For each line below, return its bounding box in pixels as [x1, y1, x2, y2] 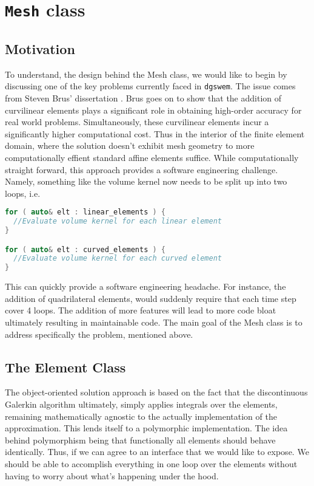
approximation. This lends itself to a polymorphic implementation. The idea [5, 422, 288, 434]
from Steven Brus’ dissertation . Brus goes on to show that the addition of [5, 91, 282, 104]
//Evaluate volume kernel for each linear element [13, 217, 222, 226]
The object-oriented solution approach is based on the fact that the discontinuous [5, 386, 308, 399]
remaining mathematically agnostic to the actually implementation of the [5, 409, 277, 422]
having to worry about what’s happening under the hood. [5, 469, 219, 482]
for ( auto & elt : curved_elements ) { [5, 245, 165, 254]
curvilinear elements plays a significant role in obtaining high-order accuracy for [5, 103, 302, 116]
